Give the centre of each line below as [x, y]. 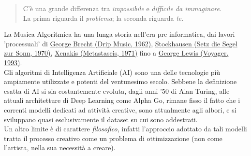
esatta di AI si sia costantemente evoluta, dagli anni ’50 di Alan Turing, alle [117, 91]
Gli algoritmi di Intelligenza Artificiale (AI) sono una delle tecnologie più [112, 72]
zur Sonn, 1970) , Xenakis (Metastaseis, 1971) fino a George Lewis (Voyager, [116, 53]
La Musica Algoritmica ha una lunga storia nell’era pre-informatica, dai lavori [119, 34]
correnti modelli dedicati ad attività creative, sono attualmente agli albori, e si [120, 109]
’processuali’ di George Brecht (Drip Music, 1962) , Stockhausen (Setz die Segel [121, 43]
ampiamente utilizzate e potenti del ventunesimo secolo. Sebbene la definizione [120, 81]
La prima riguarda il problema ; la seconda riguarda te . [103, 18]
